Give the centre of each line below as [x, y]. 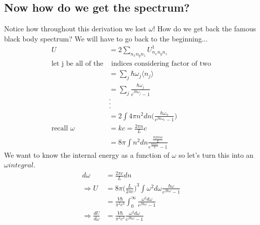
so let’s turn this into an [216, 154]
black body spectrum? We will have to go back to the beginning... [106, 38]
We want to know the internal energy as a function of [87, 154]
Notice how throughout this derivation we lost [75, 29]
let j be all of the [77, 64]
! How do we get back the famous [204, 29]
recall [60, 129]
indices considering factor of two [161, 64]
